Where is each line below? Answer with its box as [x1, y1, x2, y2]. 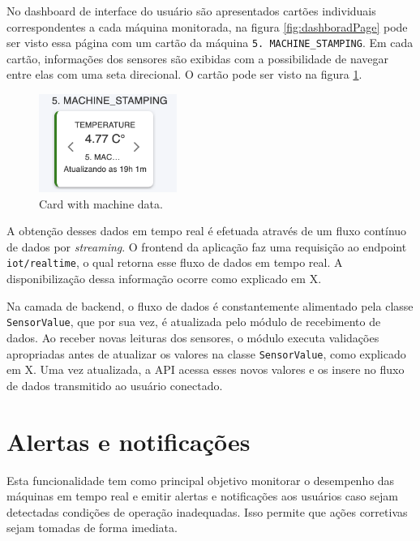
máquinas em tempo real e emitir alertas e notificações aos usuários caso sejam [6, 487, 398, 505]
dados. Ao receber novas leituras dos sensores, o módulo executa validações [6, 328, 379, 346]
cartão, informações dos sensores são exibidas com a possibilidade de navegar [6, 49, 388, 67]
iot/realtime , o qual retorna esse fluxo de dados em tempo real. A [6, 254, 343, 271]
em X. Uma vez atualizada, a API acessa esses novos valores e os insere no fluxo [6, 361, 405, 378]
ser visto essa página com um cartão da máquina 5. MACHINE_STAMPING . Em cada [6, 34, 414, 51]
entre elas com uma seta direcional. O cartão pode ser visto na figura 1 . [6, 66, 362, 83]
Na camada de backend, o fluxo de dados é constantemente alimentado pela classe [6, 297, 414, 314]
